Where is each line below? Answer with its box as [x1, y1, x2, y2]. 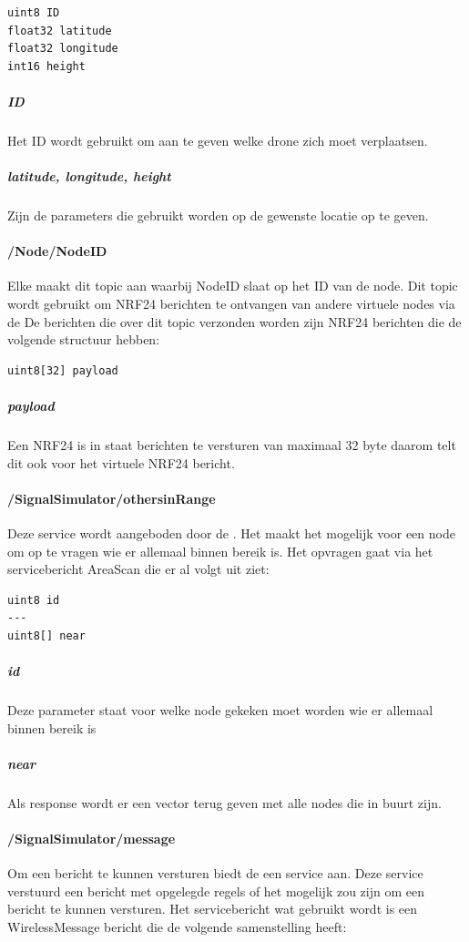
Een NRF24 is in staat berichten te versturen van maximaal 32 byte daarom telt [7, 435, 456, 455]
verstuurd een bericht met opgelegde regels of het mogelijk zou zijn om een [7, 881, 424, 900]
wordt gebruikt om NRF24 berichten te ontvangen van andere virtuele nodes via [7, 294, 455, 313]
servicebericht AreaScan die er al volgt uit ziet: [7, 559, 270, 579]
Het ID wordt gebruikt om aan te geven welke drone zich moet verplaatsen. [7, 130, 428, 149]
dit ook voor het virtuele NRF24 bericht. [7, 453, 235, 472]
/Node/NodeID [7, 241, 107, 261]
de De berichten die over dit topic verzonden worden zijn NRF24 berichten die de [7, 312, 462, 331]
